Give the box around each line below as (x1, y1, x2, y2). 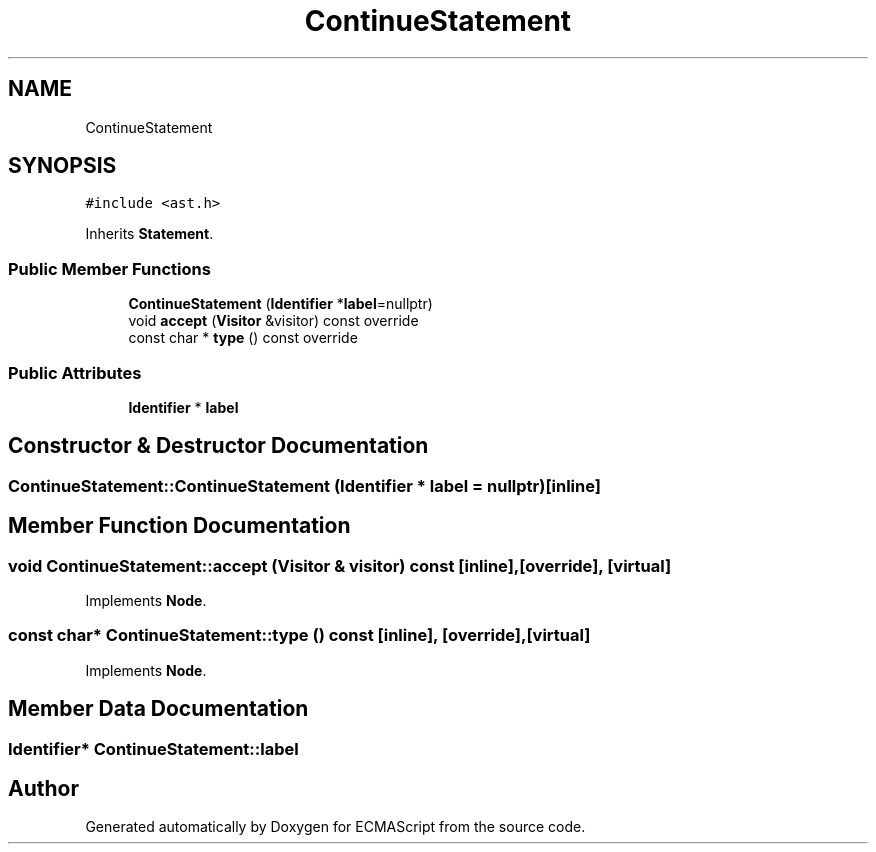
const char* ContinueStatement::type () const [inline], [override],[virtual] (8, 625, 591, 646)
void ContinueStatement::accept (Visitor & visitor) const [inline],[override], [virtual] (8, 555, 672, 576)
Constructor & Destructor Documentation (8, 433, 429, 459)
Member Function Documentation (8, 513, 351, 539)
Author (8, 776, 79, 802)
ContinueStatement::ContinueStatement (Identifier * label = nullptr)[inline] (8, 475, 601, 496)
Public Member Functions (8, 258, 211, 279)
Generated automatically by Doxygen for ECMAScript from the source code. (85, 818, 586, 836)
